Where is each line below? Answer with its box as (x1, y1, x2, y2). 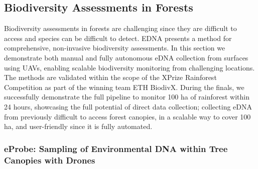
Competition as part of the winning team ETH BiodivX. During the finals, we (4, 81, 244, 92)
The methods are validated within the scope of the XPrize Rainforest (4, 72, 217, 82)
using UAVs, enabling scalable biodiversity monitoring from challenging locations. (4, 62, 255, 72)
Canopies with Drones (4, 153, 95, 166)
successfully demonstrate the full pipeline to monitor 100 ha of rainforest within (4, 91, 250, 102)
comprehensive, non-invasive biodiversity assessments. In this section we (4, 42, 225, 53)
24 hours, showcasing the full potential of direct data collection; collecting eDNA (4, 101, 252, 111)
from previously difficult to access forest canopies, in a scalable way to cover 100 (4, 111, 251, 121)
